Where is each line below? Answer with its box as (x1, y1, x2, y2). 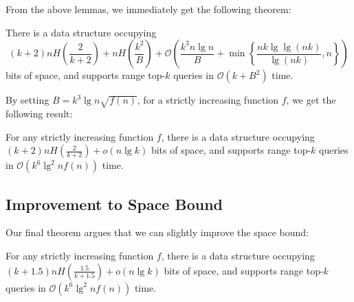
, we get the (286, 93, 336, 107)
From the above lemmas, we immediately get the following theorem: (5, 2, 291, 16)
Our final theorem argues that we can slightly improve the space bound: (5, 225, 309, 240)
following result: (5, 106, 73, 120)
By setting (5, 93, 49, 107)
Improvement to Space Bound (5, 193, 223, 214)
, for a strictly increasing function (137, 93, 279, 107)
